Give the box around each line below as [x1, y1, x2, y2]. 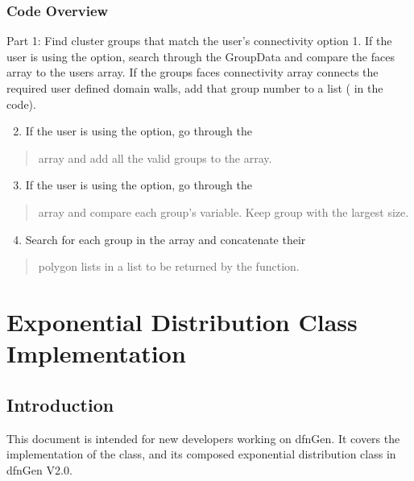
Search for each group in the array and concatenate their [25, 230, 306, 247]
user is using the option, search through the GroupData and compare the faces [6, 48, 395, 64]
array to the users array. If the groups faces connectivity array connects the [6, 64, 379, 81]
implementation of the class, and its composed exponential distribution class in [6, 446, 396, 462]
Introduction [6, 392, 114, 417]
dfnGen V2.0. [6, 461, 72, 478]
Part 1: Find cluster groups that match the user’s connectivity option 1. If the [6, 32, 392, 49]
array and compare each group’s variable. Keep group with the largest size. [38, 203, 409, 220]
